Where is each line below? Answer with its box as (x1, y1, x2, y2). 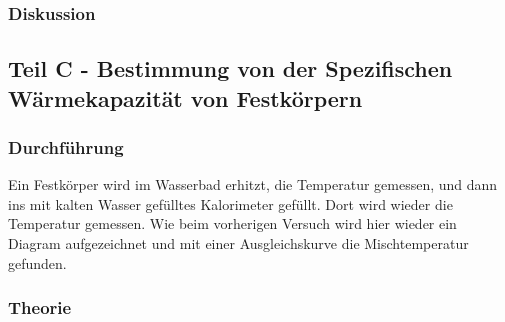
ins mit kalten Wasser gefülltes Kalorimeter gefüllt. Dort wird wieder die (8, 193, 453, 214)
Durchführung (8, 134, 124, 159)
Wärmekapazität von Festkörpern (8, 82, 363, 113)
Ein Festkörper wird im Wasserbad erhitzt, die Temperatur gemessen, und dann (8, 174, 498, 195)
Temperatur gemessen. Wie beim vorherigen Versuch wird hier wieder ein (8, 213, 457, 234)
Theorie (8, 295, 72, 320)
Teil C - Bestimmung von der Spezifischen (8, 53, 453, 84)
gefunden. (8, 252, 67, 273)
